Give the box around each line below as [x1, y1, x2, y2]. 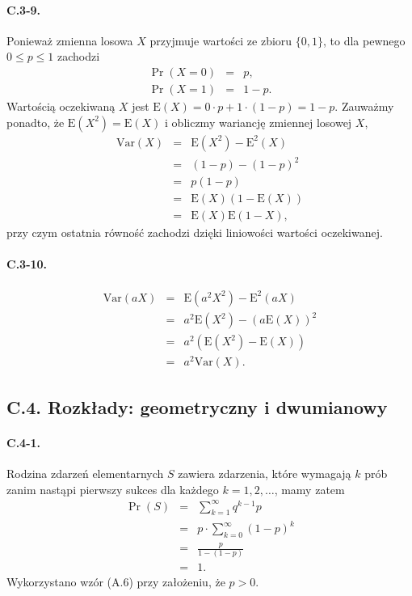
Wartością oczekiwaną [6, 98, 116, 115]
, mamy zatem [274, 480, 345, 497]
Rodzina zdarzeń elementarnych [6, 464, 164, 481]
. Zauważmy [334, 98, 394, 115]
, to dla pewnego [322, 32, 406, 49]
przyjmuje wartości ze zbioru [149, 32, 292, 49]
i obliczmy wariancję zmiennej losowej [165, 113, 352, 130]
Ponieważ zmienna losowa [6, 32, 133, 49]
